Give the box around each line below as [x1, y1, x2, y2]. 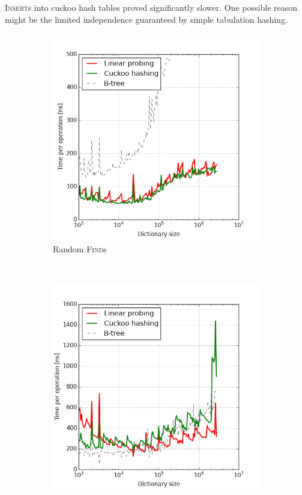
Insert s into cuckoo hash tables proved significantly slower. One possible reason [5, 1, 298, 13]
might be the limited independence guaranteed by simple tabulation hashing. [5, 13, 288, 25]
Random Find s [53, 242, 107, 255]
